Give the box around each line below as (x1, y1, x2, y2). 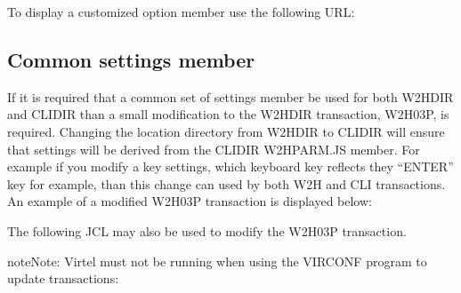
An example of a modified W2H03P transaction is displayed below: (7, 192, 372, 210)
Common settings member (7, 45, 255, 73)
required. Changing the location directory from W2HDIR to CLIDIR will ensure (7, 122, 445, 140)
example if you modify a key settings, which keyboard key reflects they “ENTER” (7, 157, 454, 176)
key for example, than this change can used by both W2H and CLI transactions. (7, 174, 446, 193)
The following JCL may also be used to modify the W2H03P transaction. (7, 221, 407, 240)
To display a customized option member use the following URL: (7, 3, 355, 20)
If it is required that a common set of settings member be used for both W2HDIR (7, 87, 454, 106)
